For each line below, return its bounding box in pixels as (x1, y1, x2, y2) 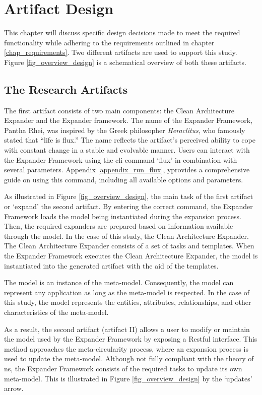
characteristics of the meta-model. (4, 306, 109, 317)
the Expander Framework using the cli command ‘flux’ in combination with (4, 154, 237, 165)
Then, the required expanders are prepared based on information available (4, 221, 233, 231)
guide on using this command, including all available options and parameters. (4, 174, 243, 184)
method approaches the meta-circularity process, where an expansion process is (4, 343, 248, 354)
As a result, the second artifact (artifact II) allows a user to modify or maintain (4, 323, 250, 334)
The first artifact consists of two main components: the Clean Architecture (4, 105, 235, 115)
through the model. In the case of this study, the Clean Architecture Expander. (4, 230, 249, 241)
